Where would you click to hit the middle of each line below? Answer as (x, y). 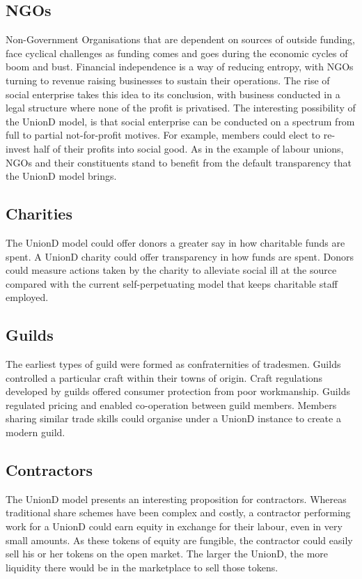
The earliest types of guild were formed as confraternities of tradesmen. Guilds (173, 364)
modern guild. (36, 432)
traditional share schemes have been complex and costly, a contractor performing (178, 512)
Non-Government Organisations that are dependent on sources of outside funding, (180, 39)
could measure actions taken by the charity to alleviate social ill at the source (171, 270)
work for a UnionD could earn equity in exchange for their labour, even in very (174, 526)
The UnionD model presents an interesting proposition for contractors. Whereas (176, 499)
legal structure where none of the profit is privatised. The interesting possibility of (181, 108)
